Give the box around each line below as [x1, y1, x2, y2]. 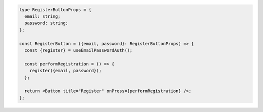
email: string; [24, 14, 61, 19]
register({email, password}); [29, 68, 102, 74]
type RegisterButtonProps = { [19, 7, 92, 12]
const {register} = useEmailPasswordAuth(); [24, 48, 132, 53]
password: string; [24, 20, 68, 26]
